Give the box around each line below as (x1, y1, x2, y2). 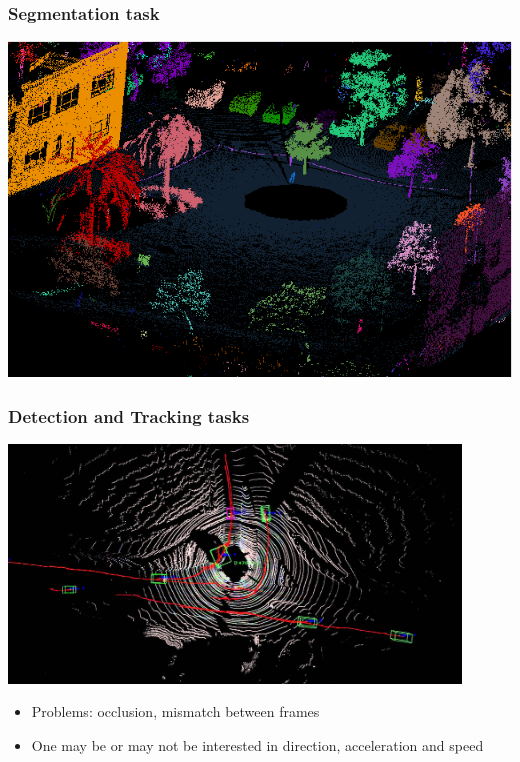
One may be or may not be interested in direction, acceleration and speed (31, 734, 484, 755)
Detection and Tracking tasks (8, 403, 250, 428)
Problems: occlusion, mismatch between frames (31, 701, 320, 722)
